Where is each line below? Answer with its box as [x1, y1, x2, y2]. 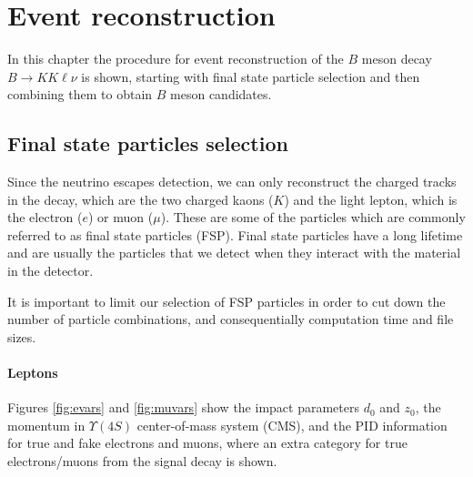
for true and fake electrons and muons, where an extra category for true [7, 433, 408, 452]
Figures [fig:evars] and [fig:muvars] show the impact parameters [7, 398, 359, 417]
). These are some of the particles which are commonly [160, 208, 466, 227]
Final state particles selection [7, 129, 288, 157]
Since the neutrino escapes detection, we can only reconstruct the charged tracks [7, 172, 457, 191]
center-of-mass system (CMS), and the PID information [136, 415, 448, 434]
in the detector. [7, 261, 94, 280]
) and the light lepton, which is [284, 189, 458, 208]
